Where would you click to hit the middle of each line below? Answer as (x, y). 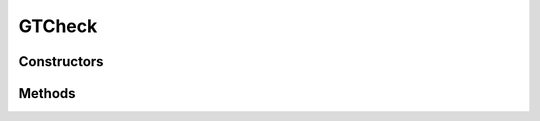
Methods (47, 93)
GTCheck (58, 26)
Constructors (61, 61)
